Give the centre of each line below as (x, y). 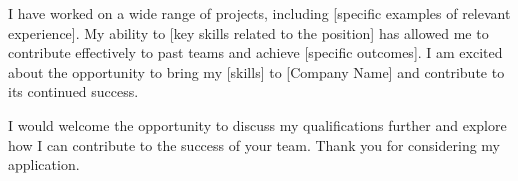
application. (44, 164)
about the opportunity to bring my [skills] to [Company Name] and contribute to (256, 71)
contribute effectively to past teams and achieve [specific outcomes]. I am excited (255, 52)
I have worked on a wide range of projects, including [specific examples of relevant (259, 13)
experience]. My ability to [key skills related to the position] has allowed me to (248, 32)
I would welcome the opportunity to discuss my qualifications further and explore (257, 124)
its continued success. (73, 91)
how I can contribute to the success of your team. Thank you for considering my (254, 144)
